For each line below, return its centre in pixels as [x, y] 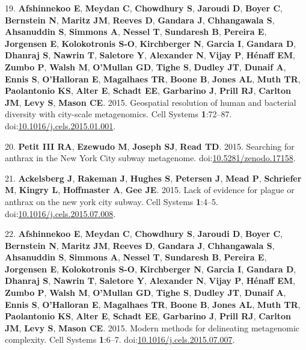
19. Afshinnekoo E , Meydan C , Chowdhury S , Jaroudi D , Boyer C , [144, 8]
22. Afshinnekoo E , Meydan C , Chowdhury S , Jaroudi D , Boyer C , [144, 234]
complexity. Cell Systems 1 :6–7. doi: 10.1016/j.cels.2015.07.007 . [120, 339]
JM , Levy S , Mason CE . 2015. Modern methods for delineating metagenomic [152, 327]
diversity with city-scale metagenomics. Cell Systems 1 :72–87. [118, 114]
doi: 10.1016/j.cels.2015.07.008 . [60, 213]
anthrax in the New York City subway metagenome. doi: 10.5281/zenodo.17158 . [150, 158]
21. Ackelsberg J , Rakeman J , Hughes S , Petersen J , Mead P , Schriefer [153, 178]
